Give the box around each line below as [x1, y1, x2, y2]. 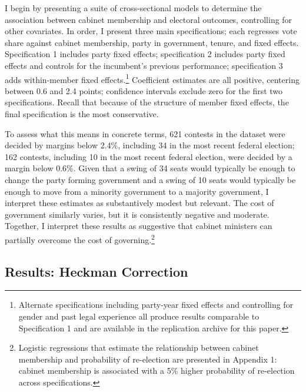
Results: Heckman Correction [5, 262, 188, 280]
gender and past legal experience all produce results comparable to [18, 310, 260, 322]
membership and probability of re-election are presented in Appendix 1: [18, 353, 277, 365]
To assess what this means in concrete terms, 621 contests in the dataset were [5, 127, 285, 139]
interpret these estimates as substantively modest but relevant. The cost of [5, 197, 274, 209]
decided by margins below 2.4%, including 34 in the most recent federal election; [5, 139, 295, 151]
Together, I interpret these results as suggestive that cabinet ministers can [5, 220, 272, 232]
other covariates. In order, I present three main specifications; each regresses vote [5, 25, 297, 37]
